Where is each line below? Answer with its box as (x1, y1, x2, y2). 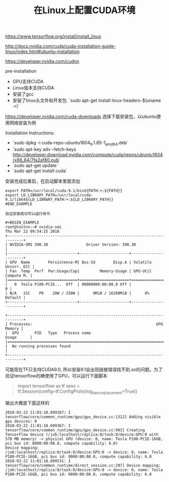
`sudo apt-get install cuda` (12, 168, 67, 174)
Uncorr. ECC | (5, 264, 35, 269)
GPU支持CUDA (12, 79, 44, 85)
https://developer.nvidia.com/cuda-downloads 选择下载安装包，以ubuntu (5, 114, 157, 120)
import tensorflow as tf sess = (17, 383, 80, 389)
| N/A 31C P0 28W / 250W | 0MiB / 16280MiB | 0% (5, 291, 150, 296)
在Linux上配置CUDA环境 (33, 5, 136, 16)
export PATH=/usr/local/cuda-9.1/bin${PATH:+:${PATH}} (5, 188, 123, 193)
